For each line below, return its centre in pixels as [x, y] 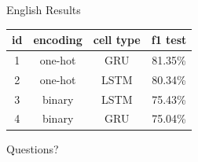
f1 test [169, 40]
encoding [58, 40]
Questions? [33, 148]
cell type [117, 40]
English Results [44, 9]
